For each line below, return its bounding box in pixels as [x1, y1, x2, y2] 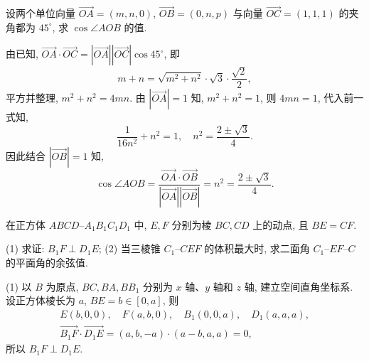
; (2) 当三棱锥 [98, 241, 161, 256]
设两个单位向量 [6, 6, 75, 21]
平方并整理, [6, 90, 58, 105]
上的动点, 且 [252, 217, 309, 232]
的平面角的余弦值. [6, 255, 88, 269]
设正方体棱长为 [6, 293, 75, 308]
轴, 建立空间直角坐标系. [244, 279, 353, 293]
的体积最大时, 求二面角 [204, 241, 310, 256]
